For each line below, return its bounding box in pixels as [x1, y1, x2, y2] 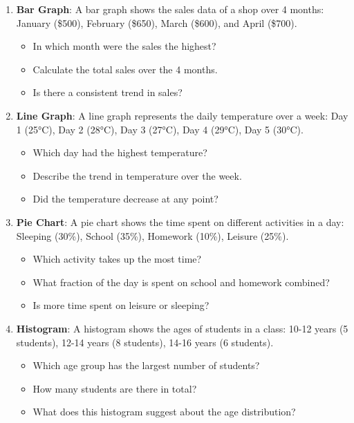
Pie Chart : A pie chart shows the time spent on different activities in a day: [16, 214, 344, 229]
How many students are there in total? [32, 381, 197, 395]
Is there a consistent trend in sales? [32, 85, 183, 100]
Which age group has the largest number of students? [32, 358, 260, 373]
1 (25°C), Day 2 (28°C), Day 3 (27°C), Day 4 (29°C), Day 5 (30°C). [16, 122, 304, 136]
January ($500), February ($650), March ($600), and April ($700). [16, 15, 297, 30]
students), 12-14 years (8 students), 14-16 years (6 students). [16, 335, 274, 349]
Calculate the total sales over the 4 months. [32, 62, 218, 76]
